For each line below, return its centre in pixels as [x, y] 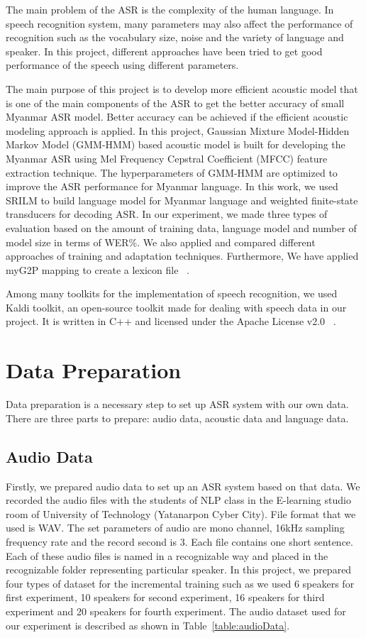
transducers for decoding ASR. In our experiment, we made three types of [167, 214]
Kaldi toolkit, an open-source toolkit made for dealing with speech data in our [176, 307]
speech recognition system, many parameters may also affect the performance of [179, 23]
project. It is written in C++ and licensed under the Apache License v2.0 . [171, 321]
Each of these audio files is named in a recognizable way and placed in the [167, 555]
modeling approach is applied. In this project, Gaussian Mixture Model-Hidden [178, 130]
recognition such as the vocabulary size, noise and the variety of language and [175, 37]
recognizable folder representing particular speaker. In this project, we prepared [179, 570]
